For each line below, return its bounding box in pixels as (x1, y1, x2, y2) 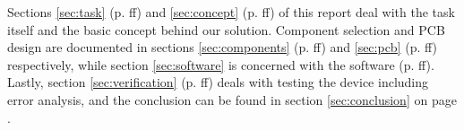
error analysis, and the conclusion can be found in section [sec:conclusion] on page (7, 90, 457, 108)
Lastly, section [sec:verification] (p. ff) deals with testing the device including (7, 73, 429, 91)
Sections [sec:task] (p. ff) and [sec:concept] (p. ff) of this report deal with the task (7, 3, 455, 21)
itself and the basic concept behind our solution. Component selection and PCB (7, 20, 445, 39)
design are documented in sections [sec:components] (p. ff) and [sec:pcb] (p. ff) (7, 38, 438, 56)
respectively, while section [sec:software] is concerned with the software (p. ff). (7, 55, 434, 74)
